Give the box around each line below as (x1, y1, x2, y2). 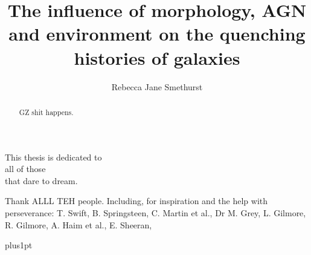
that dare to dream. (5, 174, 78, 187)
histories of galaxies (74, 45, 240, 70)
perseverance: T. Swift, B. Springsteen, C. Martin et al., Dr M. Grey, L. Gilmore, (5, 206, 306, 219)
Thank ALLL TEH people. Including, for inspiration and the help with (5, 194, 268, 207)
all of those (5, 162, 46, 175)
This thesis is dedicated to (5, 150, 102, 163)
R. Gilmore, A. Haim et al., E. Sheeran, (5, 218, 152, 231)
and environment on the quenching (8, 21, 306, 46)
